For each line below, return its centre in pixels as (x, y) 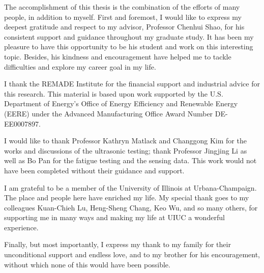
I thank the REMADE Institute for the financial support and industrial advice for (132, 84)
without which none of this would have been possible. (87, 264)
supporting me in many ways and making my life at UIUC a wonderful (114, 217)
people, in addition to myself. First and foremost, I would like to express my (123, 17)
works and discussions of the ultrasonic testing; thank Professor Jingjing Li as (126, 150)
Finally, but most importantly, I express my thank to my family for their (118, 244)
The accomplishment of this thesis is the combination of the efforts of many (122, 7)
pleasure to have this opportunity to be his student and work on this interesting (129, 47)
